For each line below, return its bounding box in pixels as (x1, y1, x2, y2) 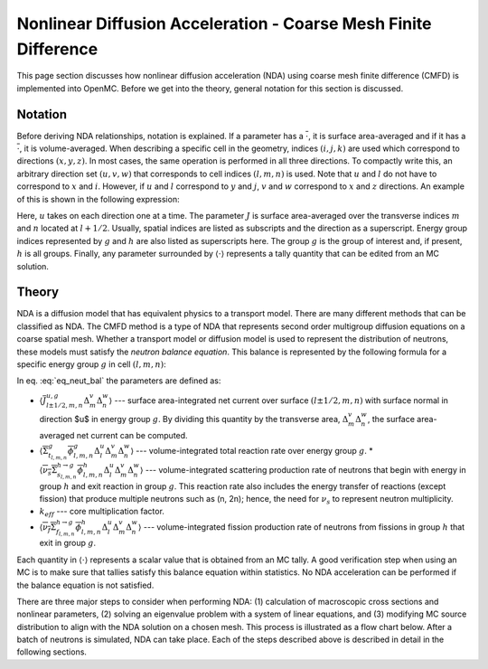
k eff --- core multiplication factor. (39, 506, 164, 519)
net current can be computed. (76, 429, 189, 440)
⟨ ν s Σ (39, 465, 58, 477)
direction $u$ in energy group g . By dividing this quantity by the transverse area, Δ (39, 414, 349, 425)
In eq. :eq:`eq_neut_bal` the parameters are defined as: (16, 375, 221, 386)
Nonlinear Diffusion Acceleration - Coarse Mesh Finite (16, 14, 432, 33)
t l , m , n (48, 452, 68, 461)
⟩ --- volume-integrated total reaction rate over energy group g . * (130, 446, 374, 457)
